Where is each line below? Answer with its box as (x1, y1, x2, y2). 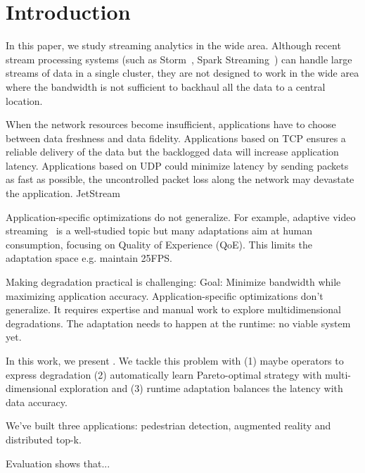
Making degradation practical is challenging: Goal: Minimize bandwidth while (6, 275, 341, 289)
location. (6, 93, 43, 108)
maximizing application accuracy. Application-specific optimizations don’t (6, 288, 324, 303)
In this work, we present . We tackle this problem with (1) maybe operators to (6, 353, 344, 367)
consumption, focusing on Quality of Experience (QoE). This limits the (6, 237, 312, 251)
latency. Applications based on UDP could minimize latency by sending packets (6, 158, 349, 172)
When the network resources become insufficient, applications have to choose (6, 117, 336, 132)
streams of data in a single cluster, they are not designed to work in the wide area (6, 65, 359, 80)
